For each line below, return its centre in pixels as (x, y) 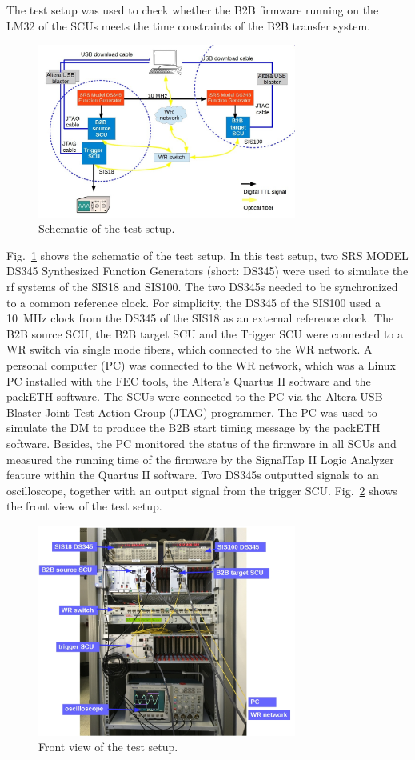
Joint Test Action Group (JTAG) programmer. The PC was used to (211, 412)
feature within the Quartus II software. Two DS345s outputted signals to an (193, 475)
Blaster (24, 412)
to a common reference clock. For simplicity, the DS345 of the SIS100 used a (194, 302)
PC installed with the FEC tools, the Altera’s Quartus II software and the (189, 380)
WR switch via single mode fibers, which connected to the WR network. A (190, 349)
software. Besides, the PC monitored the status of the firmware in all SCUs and (202, 444)
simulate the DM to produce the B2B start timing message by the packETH (194, 428)
